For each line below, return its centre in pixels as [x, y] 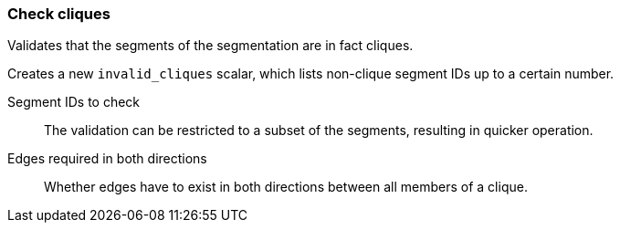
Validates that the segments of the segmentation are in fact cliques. [210, 46]
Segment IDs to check [74, 102]
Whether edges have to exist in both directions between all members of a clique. [286, 187]
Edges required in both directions [107, 159]
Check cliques [59, 14]
